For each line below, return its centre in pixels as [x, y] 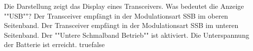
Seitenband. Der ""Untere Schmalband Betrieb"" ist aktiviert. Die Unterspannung [127, 35]
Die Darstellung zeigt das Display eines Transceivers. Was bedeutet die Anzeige [124, 6]
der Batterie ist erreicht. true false [54, 44]
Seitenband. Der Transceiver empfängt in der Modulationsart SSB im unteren [121, 25]
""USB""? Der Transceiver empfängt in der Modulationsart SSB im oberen [116, 15]
